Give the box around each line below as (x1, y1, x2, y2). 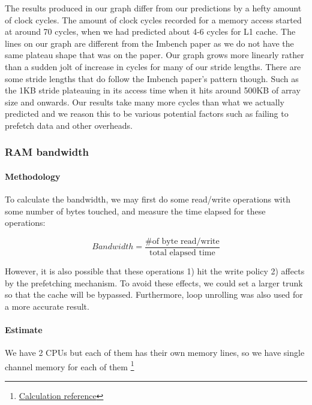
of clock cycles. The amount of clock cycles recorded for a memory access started (5, 13, 302, 26)
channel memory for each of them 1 (5, 358, 134, 373)
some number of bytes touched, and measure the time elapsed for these (5, 204, 266, 217)
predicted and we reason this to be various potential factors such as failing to (5, 107, 289, 120)
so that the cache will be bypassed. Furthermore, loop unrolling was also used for (5, 288, 303, 301)
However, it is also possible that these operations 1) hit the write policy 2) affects (5, 265, 305, 277)
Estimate (5, 323, 43, 336)
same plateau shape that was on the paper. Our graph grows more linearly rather (5, 49, 304, 61)
